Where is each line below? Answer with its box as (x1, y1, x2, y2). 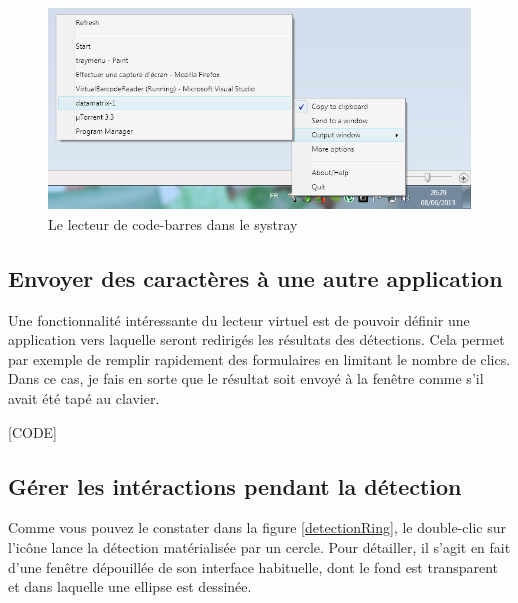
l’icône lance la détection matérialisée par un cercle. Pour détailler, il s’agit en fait (8, 536, 511, 557)
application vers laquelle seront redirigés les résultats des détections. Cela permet (8, 329, 505, 350)
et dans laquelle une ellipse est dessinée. (8, 576, 252, 597)
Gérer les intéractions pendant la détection (8, 470, 462, 501)
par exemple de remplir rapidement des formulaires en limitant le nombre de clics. (8, 348, 511, 369)
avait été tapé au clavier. (8, 388, 160, 408)
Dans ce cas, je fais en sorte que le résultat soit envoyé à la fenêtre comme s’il (8, 368, 484, 389)
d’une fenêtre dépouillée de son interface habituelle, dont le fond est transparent (8, 556, 499, 577)
